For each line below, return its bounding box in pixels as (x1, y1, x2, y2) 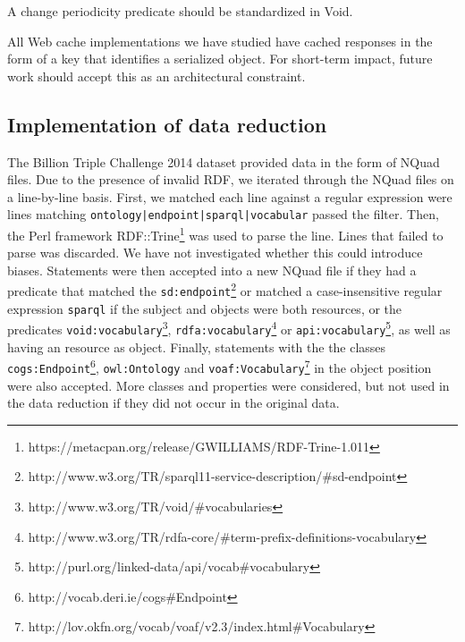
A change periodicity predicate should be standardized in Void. (7, 2, 353, 20)
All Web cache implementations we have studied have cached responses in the (7, 31, 433, 50)
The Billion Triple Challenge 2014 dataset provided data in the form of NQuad (7, 152, 440, 171)
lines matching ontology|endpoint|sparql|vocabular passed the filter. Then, (7, 205, 439, 224)
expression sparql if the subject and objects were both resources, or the (7, 299, 402, 317)
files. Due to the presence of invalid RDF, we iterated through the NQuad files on (7, 170, 454, 189)
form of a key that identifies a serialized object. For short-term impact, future (7, 49, 433, 68)
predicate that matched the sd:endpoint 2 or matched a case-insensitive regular (7, 279, 443, 300)
